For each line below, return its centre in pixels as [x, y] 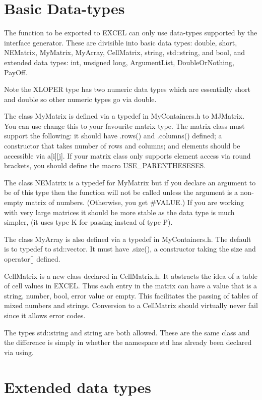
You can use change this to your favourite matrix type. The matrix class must [124, 126]
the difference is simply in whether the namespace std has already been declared [128, 342]
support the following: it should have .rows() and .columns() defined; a [113, 136]
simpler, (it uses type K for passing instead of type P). [88, 222]
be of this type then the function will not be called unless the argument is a [121, 192]
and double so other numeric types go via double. [80, 99]
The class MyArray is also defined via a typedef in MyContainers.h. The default [128, 239]
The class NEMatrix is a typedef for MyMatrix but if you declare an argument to [130, 182]
